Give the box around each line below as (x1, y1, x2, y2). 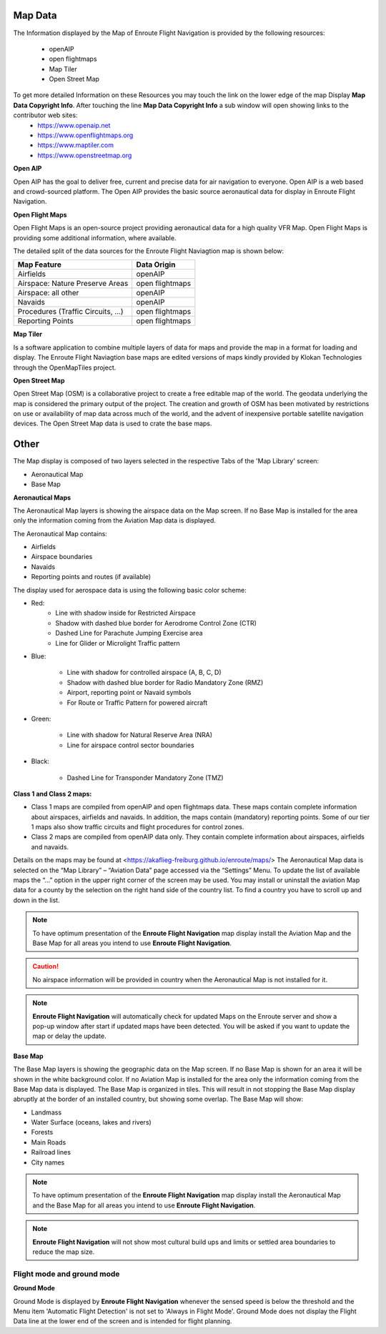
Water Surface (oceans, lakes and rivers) (31, 1118, 152, 1127)
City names (31, 1158, 65, 1167)
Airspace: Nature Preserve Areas (17, 279, 129, 289)
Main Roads (31, 1137, 66, 1147)
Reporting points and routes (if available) (31, 573, 152, 581)
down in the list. (13, 896, 60, 904)
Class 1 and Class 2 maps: (13, 789, 92, 798)
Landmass (31, 1108, 62, 1117)
